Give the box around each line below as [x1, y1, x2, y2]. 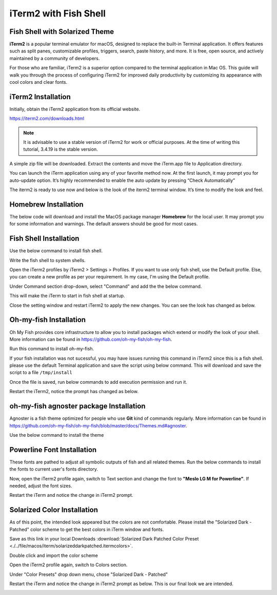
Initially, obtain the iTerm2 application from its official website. [9, 106, 141, 112]
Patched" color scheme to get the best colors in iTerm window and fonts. [9, 526, 164, 532]
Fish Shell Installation [9, 234, 80, 243]
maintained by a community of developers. [9, 55, 100, 61]
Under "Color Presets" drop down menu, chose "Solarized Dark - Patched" [9, 571, 168, 578]
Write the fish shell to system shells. [9, 257, 86, 263]
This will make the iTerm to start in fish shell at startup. [9, 293, 125, 299]
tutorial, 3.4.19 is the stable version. [23, 146, 98, 153]
